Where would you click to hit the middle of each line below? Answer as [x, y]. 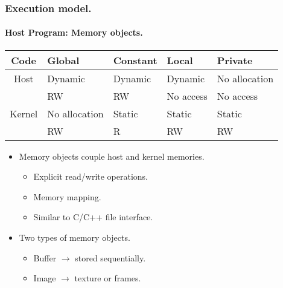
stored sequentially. [110, 257]
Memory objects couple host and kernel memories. [112, 156]
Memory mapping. [67, 196]
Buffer [45, 257]
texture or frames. [108, 278]
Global [63, 60]
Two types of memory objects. [75, 237]
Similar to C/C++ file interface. [93, 217]
